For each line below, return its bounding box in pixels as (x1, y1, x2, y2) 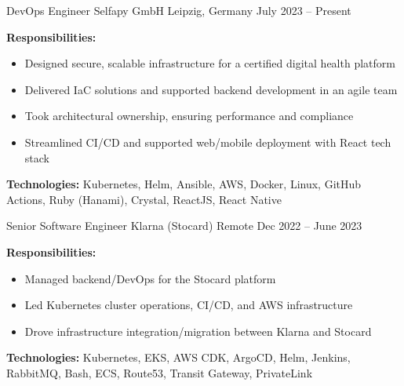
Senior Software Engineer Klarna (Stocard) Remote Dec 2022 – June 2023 (6, 217, 362, 234)
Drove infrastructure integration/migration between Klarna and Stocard (24, 322, 372, 339)
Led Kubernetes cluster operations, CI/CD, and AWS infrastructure (24, 297, 353, 313)
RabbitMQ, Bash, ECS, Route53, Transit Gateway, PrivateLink (6, 364, 313, 381)
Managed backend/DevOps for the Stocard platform (24, 270, 276, 286)
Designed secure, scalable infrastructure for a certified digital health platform (24, 55, 395, 71)
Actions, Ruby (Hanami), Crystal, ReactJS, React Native (6, 191, 282, 207)
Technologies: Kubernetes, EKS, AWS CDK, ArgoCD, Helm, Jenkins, (6, 349, 351, 366)
